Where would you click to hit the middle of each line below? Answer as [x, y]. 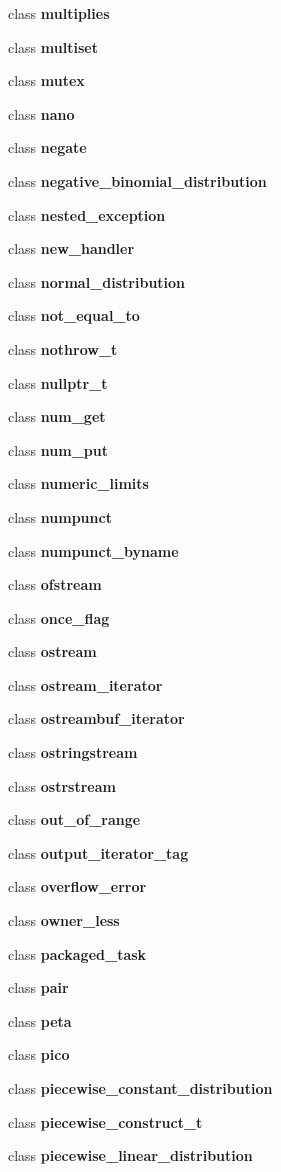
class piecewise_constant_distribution [140, 1088]
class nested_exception [87, 214]
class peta [40, 1020]
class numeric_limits [78, 483]
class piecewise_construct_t [105, 1121]
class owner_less [64, 920]
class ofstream [55, 584]
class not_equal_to [74, 315]
